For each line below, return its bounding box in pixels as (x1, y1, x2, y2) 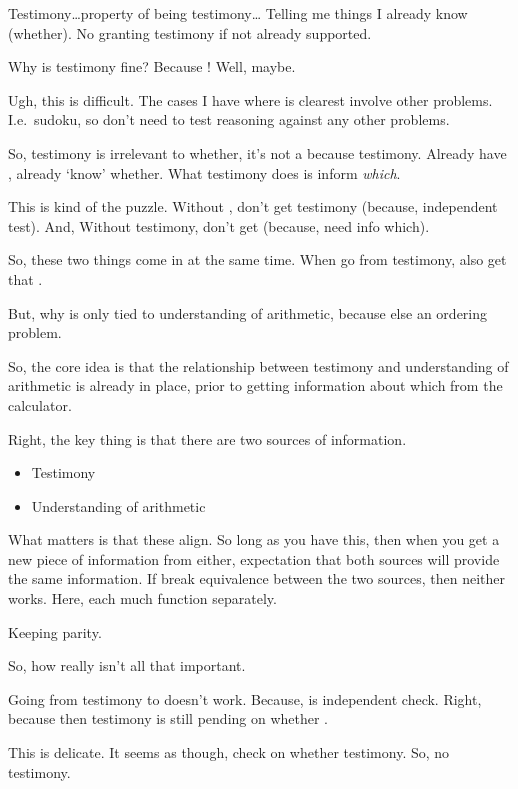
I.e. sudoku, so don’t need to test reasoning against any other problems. (8, 109, 450, 130)
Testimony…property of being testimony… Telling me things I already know (8, 3, 468, 23)
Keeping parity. (8, 621, 102, 642)
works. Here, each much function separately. (8, 588, 277, 609)
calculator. (8, 394, 72, 415)
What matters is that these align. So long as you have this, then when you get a (8, 529, 500, 550)
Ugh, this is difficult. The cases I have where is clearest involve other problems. (8, 89, 493, 110)
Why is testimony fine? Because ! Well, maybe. (8, 56, 296, 77)
